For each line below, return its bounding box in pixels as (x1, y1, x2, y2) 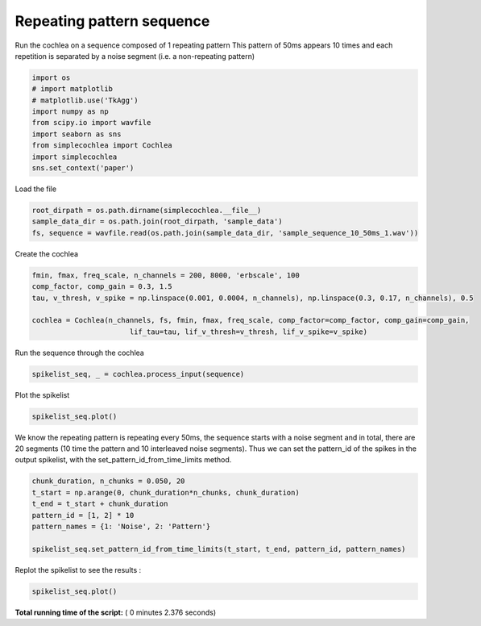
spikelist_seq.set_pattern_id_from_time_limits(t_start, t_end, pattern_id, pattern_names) (31, 545, 406, 553)
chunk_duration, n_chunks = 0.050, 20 (31, 477, 185, 486)
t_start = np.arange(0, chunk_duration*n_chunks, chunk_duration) (31, 488, 300, 497)
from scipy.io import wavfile (31, 118, 151, 127)
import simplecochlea (31, 152, 118, 161)
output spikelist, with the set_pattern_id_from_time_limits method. (15, 455, 232, 465)
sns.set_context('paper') (31, 164, 135, 173)
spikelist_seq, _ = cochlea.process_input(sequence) (31, 369, 245, 378)
